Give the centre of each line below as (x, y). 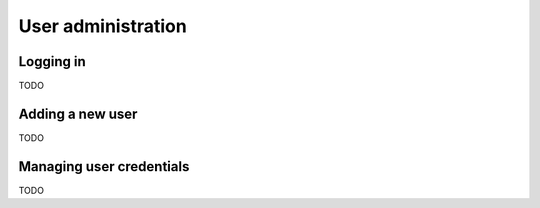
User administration (102, 26)
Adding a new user (78, 113)
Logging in (52, 61)
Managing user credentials (104, 166)
